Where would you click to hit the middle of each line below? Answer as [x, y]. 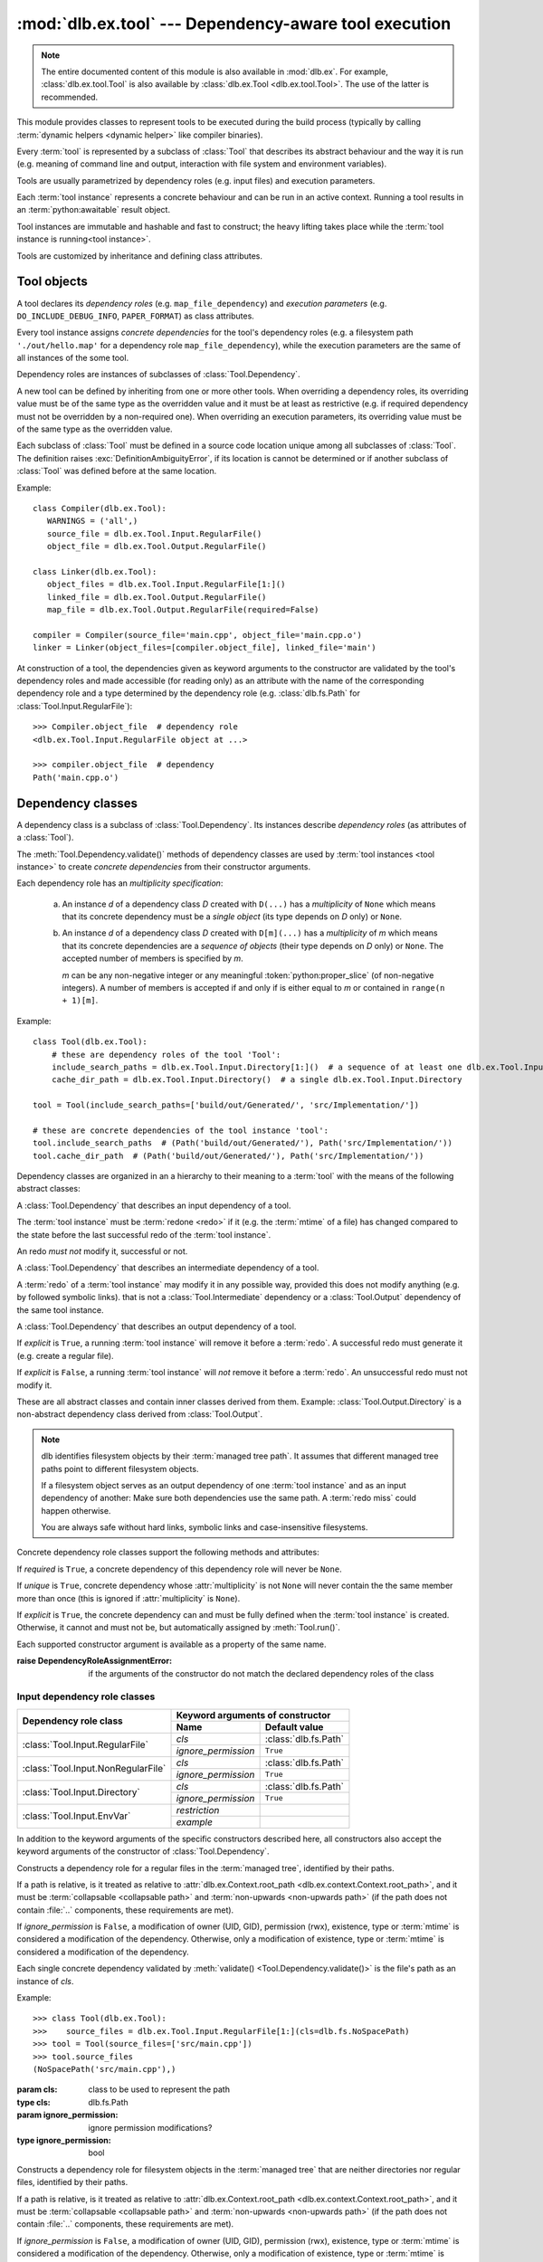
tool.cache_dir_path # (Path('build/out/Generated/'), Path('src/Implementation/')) [229, 1155]
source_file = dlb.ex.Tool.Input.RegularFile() [154, 533]
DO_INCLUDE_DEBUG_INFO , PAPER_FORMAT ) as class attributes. [136, 316]
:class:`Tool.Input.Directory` [81, 1792]
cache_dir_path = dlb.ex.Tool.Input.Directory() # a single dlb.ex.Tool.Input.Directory [257, 1080]
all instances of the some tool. [73, 358]
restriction [198, 1810]
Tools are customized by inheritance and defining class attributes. [139, 256]
